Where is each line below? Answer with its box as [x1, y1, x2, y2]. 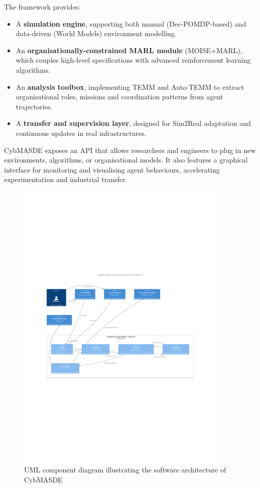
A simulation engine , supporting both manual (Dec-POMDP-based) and [16, 18, 246, 29]
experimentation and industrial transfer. [4, 174, 127, 185]
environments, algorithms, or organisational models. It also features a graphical [4, 154, 248, 165]
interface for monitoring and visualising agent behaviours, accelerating [4, 164, 220, 175]
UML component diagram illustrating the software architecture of [24, 464, 226, 474]
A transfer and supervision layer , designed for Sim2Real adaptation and [16, 118, 251, 128]
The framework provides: [4, 2, 81, 12]
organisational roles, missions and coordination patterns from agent [16, 91, 223, 102]
